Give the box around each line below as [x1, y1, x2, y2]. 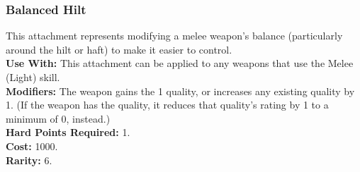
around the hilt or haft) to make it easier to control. [6, 42, 232, 56]
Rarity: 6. [6, 152, 52, 167]
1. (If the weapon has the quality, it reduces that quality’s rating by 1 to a [6, 97, 329, 112]
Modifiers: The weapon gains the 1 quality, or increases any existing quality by [6, 83, 355, 98]
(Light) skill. [6, 70, 60, 84]
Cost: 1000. [6, 138, 58, 153]
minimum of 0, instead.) [6, 111, 111, 125]
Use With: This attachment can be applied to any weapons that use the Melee [6, 56, 354, 70]
